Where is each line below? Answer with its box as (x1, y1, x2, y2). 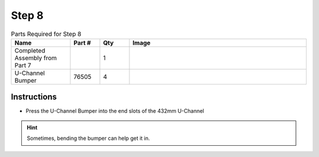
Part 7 (14, 61, 31, 69)
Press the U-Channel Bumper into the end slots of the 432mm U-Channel (25, 107, 204, 115)
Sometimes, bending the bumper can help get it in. (27, 135, 150, 142)
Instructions (11, 92, 57, 102)
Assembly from (14, 54, 57, 62)
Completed (14, 46, 45, 54)
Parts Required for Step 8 (11, 30, 82, 38)
